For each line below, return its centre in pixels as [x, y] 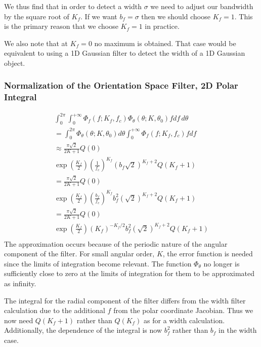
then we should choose [176, 16]
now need [19, 320]
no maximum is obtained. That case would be [165, 43]
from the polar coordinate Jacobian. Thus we [183, 310]
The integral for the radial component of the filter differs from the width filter [125, 300]
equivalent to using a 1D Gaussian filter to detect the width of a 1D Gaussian [125, 53]
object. [15, 63]
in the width [238, 330]
